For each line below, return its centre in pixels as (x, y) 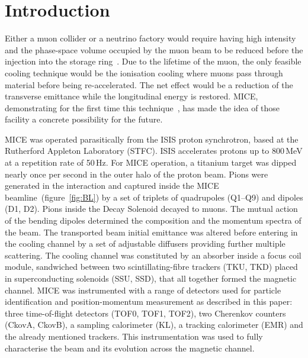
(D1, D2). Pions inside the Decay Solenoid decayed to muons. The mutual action (151, 209)
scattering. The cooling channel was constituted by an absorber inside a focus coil (153, 255)
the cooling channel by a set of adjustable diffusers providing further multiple (145, 243)
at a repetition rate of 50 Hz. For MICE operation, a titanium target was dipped (151, 162)
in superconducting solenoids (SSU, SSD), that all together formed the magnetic (151, 278)
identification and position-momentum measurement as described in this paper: (149, 301)
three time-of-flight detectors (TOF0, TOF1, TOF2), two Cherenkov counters (145, 313)
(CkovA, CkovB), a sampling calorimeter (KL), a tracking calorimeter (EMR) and (154, 325)
